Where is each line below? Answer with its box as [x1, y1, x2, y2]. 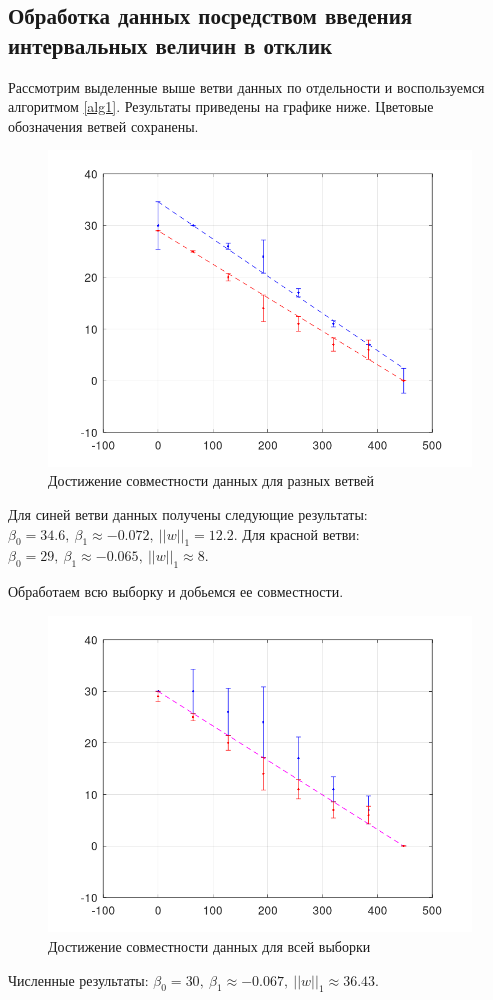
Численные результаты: [8, 969, 149, 990]
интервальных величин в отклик [8, 29, 333, 60]
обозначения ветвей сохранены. [8, 115, 199, 136]
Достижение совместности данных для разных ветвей [48, 470, 374, 491]
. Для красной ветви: [233, 523, 360, 544]
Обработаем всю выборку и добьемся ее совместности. [8, 581, 344, 602]
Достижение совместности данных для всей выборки [48, 935, 371, 956]
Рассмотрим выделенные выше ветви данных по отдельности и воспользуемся [8, 76, 485, 97]
